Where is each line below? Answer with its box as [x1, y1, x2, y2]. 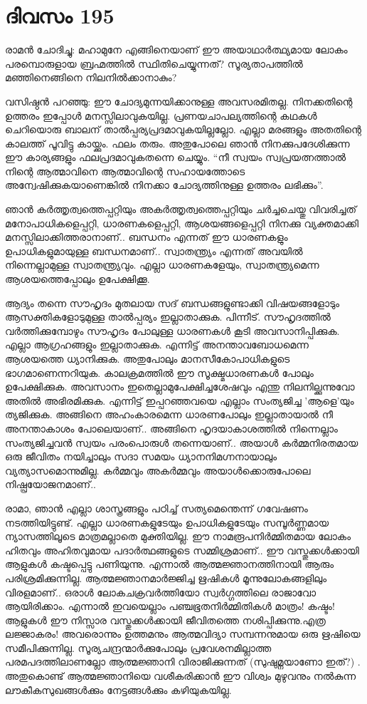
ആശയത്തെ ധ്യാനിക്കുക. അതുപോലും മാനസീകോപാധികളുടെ [5, 351, 290, 366]
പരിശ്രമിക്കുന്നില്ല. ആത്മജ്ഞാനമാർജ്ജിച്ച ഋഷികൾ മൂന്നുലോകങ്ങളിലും [5, 570, 327, 585]
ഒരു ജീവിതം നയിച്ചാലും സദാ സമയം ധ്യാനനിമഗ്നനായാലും [5, 449, 277, 464]
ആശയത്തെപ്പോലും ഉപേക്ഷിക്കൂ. [5, 271, 150, 286]
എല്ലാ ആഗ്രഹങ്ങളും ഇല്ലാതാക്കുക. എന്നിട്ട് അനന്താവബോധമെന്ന [5, 337, 309, 352]
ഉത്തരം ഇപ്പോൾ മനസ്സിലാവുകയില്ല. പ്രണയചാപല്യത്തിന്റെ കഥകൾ [5, 108, 317, 123]
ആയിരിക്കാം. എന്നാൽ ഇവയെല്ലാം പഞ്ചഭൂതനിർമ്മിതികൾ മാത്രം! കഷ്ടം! [5, 599, 335, 614]
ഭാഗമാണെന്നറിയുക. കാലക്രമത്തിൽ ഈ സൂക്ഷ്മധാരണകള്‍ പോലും [5, 365, 314, 380]
